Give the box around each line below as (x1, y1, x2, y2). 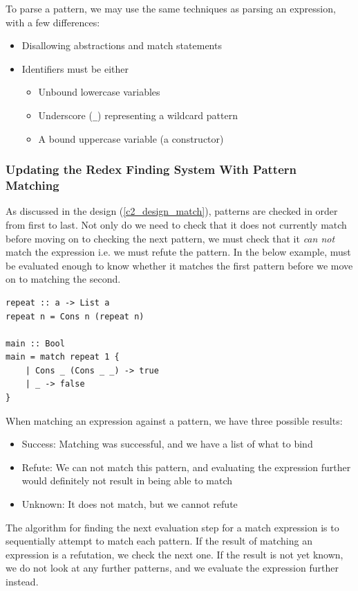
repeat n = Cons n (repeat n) (6, 311, 144, 321)
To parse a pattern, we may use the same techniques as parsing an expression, (6, 1, 336, 15)
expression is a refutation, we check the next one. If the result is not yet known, (6, 547, 343, 561)
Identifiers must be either (21, 61, 129, 76)
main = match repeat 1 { (6, 352, 120, 362)
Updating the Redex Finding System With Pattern (6, 161, 297, 178)
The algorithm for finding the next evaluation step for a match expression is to (6, 520, 339, 534)
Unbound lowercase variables (38, 85, 160, 99)
